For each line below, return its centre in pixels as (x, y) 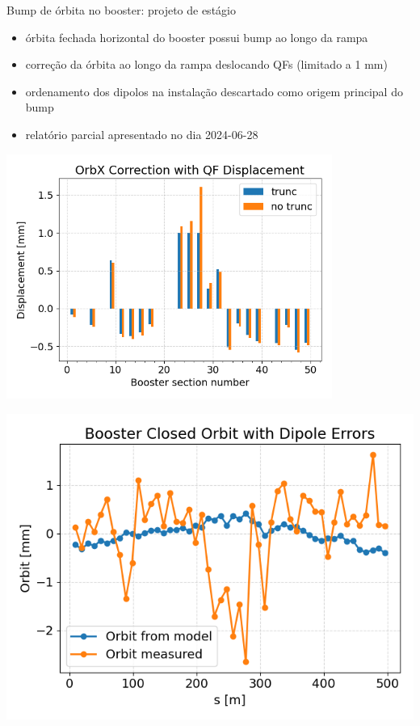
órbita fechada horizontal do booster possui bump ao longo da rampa (197, 37)
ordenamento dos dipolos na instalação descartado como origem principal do (214, 91)
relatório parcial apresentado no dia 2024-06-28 (142, 134)
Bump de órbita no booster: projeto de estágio (121, 10)
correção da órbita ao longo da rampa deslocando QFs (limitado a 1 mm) (206, 64)
